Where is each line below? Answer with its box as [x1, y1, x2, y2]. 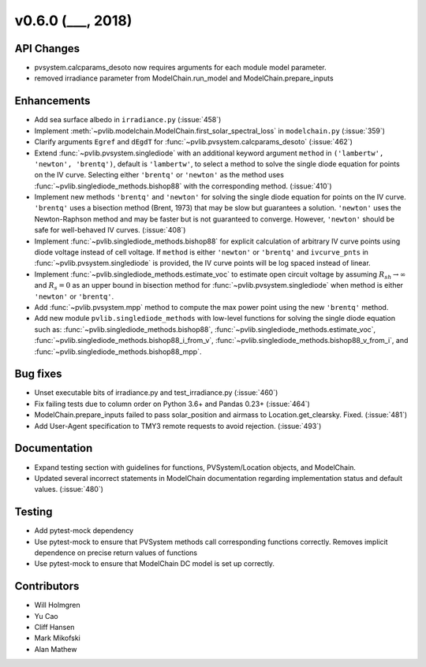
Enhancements [14, 95, 91, 108]
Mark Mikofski [34, 633, 80, 643]
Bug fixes [14, 367, 62, 381]
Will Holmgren [34, 600, 80, 610]
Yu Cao [34, 611, 58, 620]
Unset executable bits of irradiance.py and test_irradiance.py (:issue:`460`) [34, 388, 278, 397]
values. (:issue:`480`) [34, 485, 104, 494]
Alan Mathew [34, 644, 77, 654]
